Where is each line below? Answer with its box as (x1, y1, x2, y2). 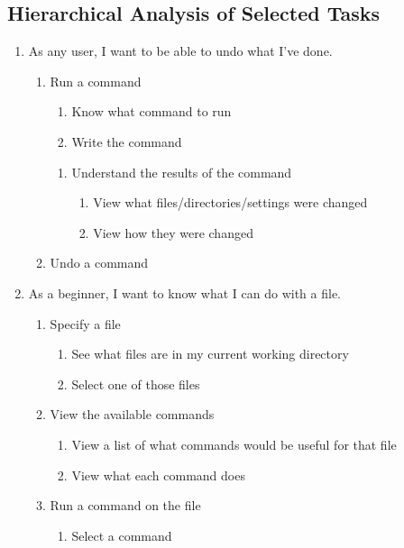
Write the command (71, 132, 182, 151)
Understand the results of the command (71, 162, 292, 181)
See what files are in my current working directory (71, 344, 349, 363)
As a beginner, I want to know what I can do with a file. (28, 283, 342, 302)
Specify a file (50, 314, 121, 333)
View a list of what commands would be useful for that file (71, 434, 397, 453)
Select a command (71, 525, 172, 544)
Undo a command (50, 253, 149, 272)
